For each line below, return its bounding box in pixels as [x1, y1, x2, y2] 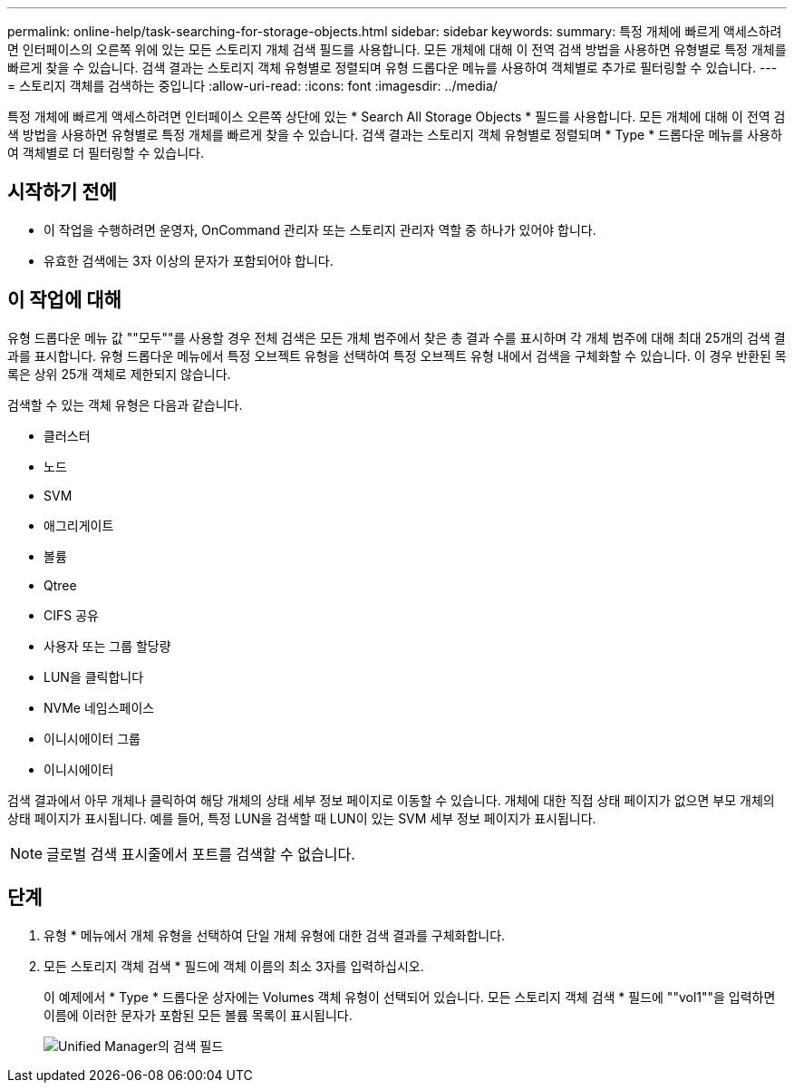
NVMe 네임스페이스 [44, 699, 155, 715]
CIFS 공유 [44, 607, 99, 623]
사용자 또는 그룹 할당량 [44, 637, 171, 654]
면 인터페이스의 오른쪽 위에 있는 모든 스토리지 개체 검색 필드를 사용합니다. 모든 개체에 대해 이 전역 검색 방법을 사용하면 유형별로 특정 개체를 [7, 42, 787, 57]
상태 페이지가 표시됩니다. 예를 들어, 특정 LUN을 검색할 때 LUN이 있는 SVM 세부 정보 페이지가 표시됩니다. [7, 810, 596, 826]
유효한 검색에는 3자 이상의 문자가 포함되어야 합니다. [44, 252, 334, 268]
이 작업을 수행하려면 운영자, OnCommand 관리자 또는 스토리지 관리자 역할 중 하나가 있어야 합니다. [44, 221, 596, 238]
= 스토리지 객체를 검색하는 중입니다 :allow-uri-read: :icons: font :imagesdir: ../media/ [7, 78, 498, 93]
